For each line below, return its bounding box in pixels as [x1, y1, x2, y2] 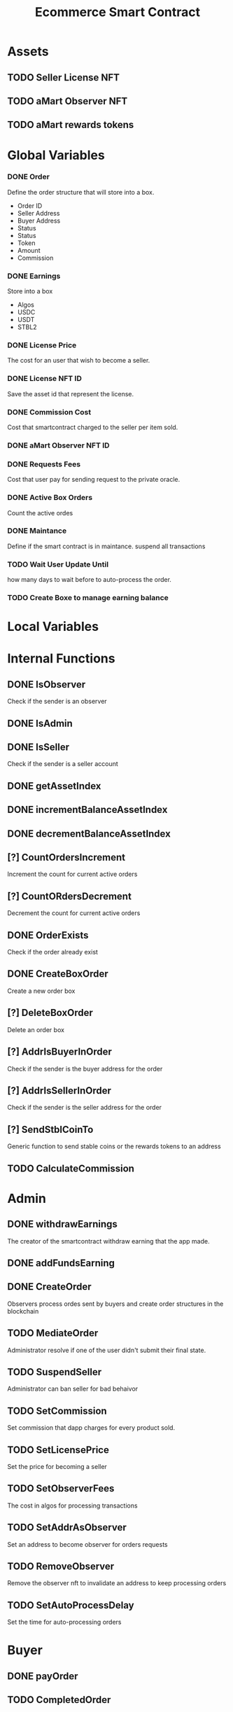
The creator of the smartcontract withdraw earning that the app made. [7, 1237, 210, 1245]
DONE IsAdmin [7, 717, 73, 729]
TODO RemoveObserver [7, 1560, 115, 1572]
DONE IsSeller [7, 742, 70, 753]
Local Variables [7, 619, 99, 634]
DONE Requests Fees [7, 459, 81, 469]
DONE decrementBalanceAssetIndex [7, 828, 171, 840]
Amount [17, 246, 41, 254]
